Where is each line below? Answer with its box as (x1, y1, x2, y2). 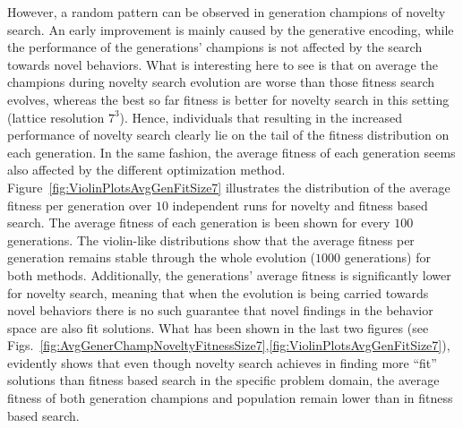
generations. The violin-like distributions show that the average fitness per (7, 230, 415, 249)
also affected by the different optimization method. (7, 160, 286, 179)
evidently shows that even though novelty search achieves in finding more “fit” (7, 353, 437, 372)
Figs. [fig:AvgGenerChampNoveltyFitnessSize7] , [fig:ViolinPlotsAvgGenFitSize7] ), (7, 336, 450, 355)
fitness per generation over (7, 195, 152, 214)
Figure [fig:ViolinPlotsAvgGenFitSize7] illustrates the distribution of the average (7, 177, 450, 196)
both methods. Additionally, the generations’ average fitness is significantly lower (7, 265, 451, 284)
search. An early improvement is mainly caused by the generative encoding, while (7, 20, 454, 39)
